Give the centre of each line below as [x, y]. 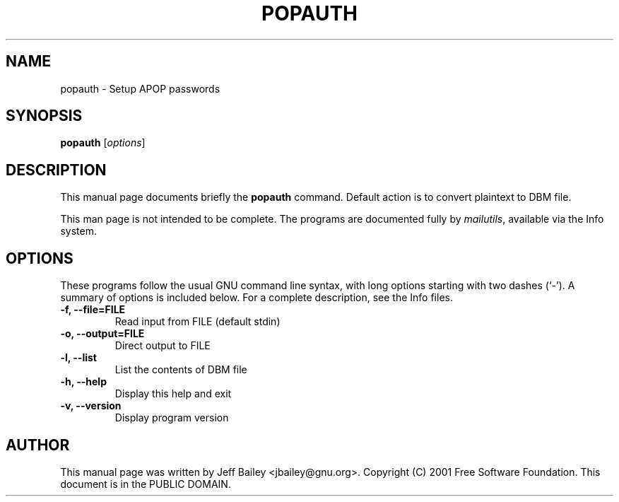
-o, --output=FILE [102, 334]
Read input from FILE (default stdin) [198, 322]
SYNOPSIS [44, 116]
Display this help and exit [173, 394]
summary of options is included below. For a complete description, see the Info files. [257, 298]
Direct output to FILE [163, 346]
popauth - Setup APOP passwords [140, 88]
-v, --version [91, 406]
